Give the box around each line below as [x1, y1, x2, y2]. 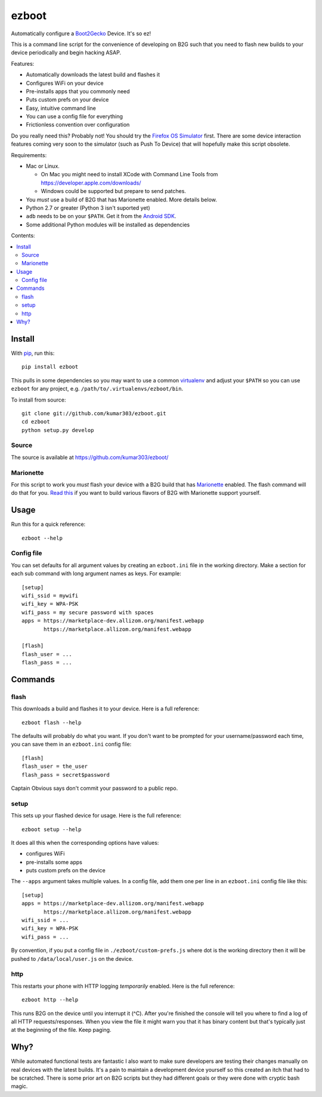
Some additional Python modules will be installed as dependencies [26, 221, 190, 228]
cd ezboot [21, 418, 50, 425]
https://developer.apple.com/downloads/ [41, 179, 141, 186]
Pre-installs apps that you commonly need [26, 87, 131, 95]
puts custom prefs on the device [26, 867, 106, 874]
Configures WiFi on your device [26, 79, 104, 87]
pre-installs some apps [26, 858, 83, 866]
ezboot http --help [21, 997, 79, 1003]
